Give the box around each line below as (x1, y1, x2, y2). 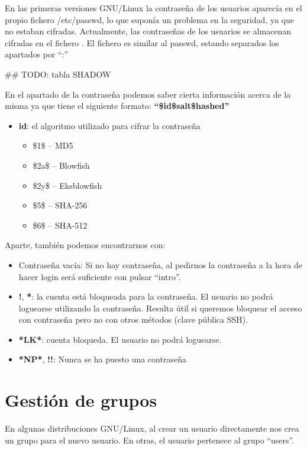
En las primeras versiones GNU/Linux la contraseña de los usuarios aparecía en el (5, 2, 302, 14)
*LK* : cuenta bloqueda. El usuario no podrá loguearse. (18, 333, 222, 345)
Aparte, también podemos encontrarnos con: (5, 239, 166, 251)
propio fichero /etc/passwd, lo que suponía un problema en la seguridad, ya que (5, 13, 294, 25)
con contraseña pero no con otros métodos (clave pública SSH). (18, 313, 248, 326)
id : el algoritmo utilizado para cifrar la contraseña (18, 119, 201, 131)
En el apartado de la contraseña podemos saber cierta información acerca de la (5, 88, 291, 100)
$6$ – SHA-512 (33, 218, 88, 231)
